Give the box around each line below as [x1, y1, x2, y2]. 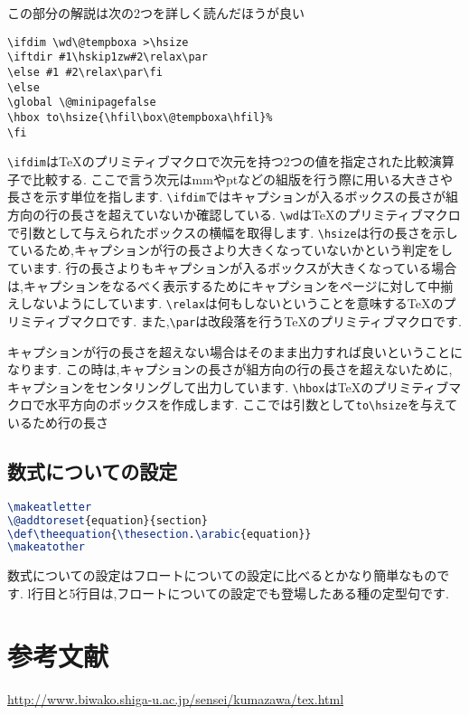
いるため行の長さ [7, 413, 108, 431]
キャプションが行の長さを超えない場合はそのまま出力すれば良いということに [7, 342, 463, 361]
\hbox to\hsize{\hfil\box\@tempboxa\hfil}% [7, 110, 273, 124]
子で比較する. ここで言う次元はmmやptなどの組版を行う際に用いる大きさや [7, 169, 454, 188]
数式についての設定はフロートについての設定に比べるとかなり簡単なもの [7, 566, 437, 585]
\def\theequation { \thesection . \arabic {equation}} [7, 527, 312, 541]
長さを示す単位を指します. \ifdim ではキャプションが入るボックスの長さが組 [7, 187, 459, 206]
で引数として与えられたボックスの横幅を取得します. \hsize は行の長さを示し [7, 222, 458, 241]
